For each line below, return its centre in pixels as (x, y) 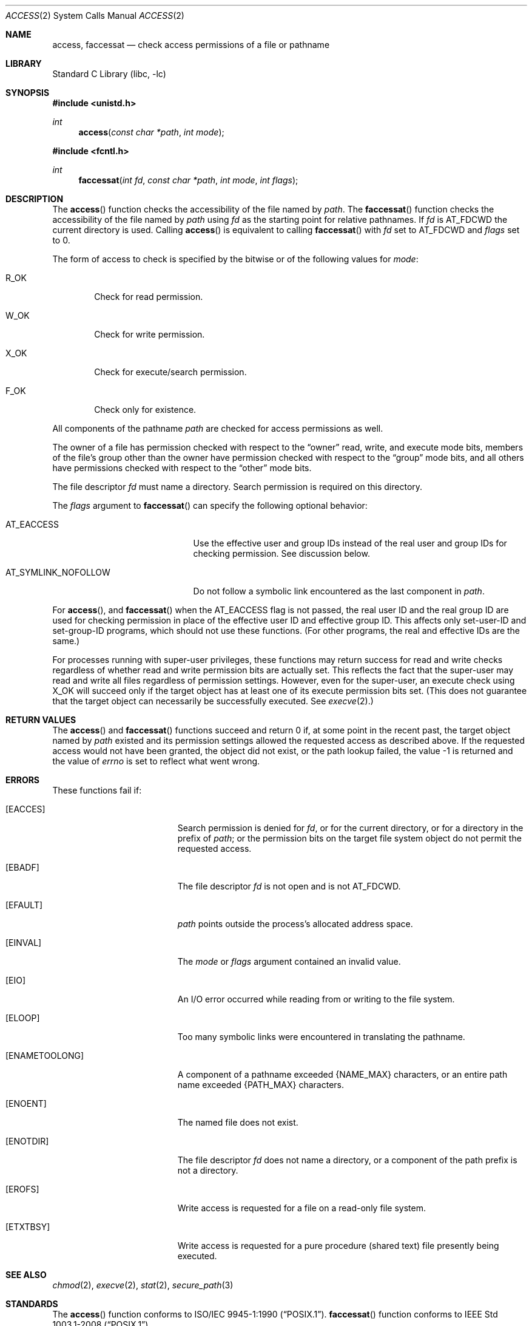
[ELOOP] (23, 1018)
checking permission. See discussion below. (281, 553)
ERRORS (23, 780)
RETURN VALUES (41, 720)
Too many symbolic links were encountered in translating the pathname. (321, 1037)
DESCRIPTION (35, 199)
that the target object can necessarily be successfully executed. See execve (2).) (213, 701)
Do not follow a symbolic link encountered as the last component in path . (339, 591)
